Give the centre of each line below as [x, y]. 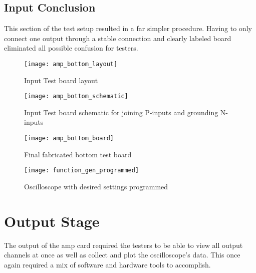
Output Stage [52, 221]
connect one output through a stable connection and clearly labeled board [118, 38]
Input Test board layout [61, 80]
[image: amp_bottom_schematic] [76, 96]
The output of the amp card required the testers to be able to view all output [123, 245]
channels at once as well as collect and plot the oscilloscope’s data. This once [122, 255]
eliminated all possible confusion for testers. [71, 48]
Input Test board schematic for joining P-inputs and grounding [121, 112]
